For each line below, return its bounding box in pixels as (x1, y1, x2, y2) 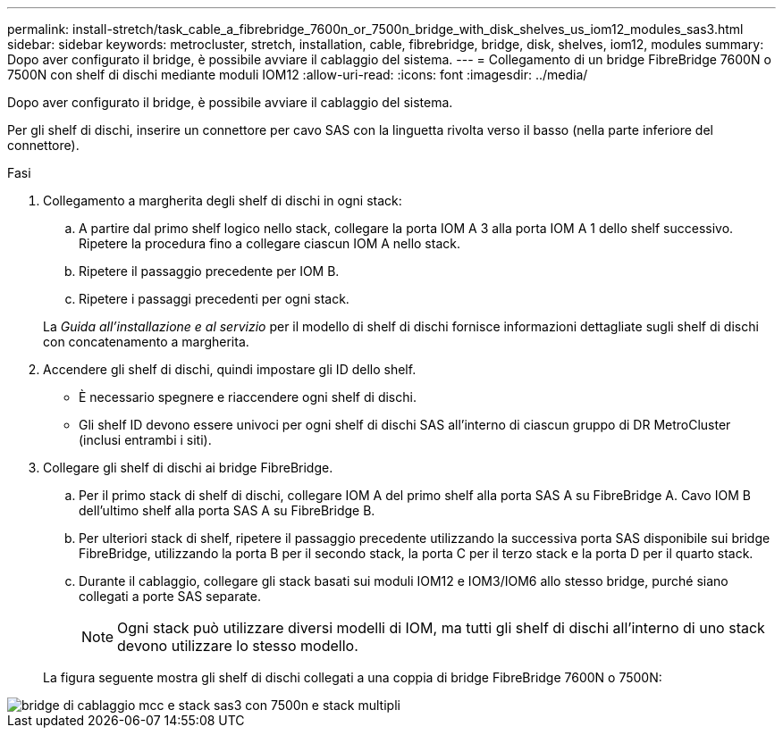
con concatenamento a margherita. (43, 334, 249, 349)
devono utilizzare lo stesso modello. (117, 637, 358, 655)
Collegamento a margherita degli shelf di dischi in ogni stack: (43, 193, 402, 208)
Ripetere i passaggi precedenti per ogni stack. (79, 291, 349, 306)
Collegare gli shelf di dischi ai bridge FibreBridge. (43, 460, 333, 475)
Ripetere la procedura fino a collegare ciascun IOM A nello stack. (79, 236, 460, 251)
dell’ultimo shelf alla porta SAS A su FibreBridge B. (79, 503, 375, 518)
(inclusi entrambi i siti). (79, 432, 212, 447)
